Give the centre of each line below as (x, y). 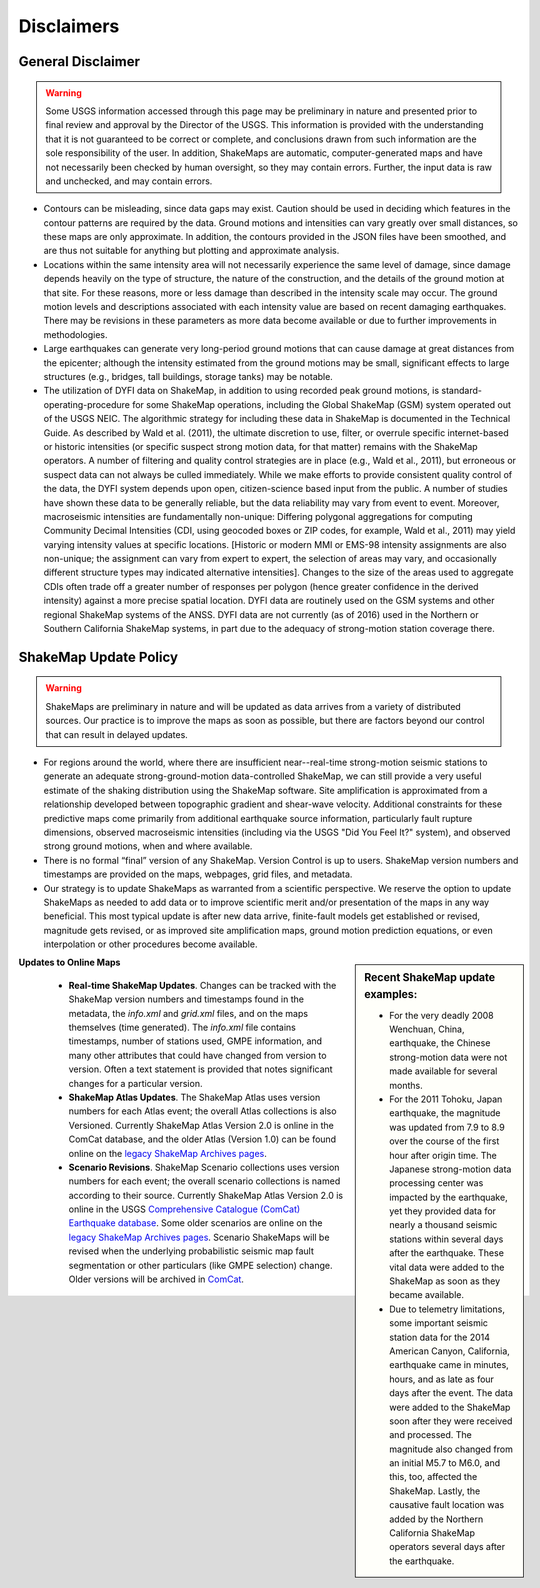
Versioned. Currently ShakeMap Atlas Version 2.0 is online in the (201, 1125)
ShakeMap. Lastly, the (435, 1491)
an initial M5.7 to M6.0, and (445, 1463)
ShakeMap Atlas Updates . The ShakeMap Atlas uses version (194, 1097)
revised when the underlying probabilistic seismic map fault (191, 1251)
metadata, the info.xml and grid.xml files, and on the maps (188, 1013)
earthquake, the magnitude (445, 1113)
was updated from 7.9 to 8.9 (447, 1127)
